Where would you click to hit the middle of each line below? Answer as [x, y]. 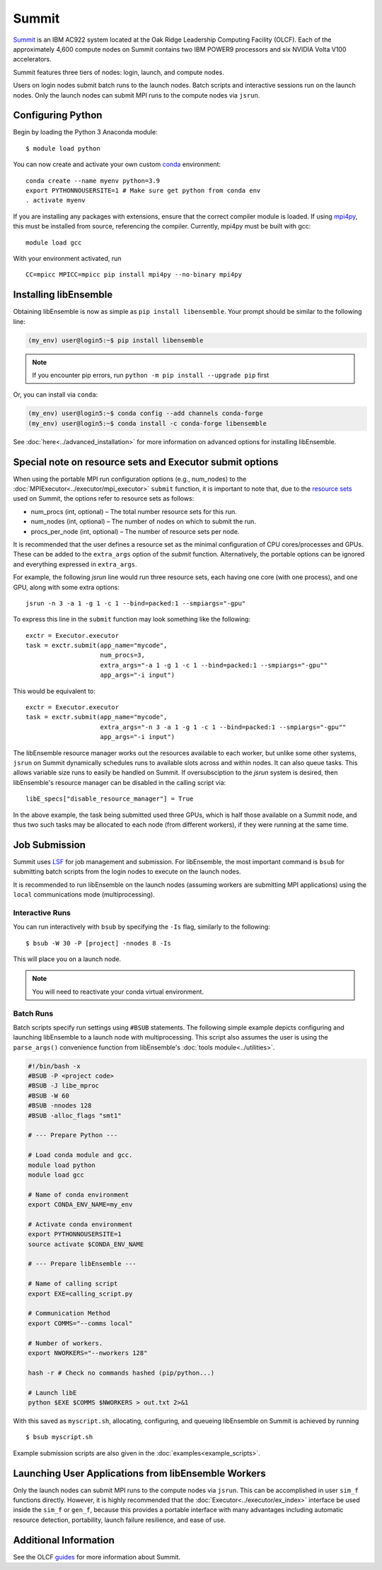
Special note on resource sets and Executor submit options [146, 462]
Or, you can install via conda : [56, 395]
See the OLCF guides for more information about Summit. [97, 1557]
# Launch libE [52, 1392]
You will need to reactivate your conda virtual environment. [118, 992]
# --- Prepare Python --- [73, 1135]
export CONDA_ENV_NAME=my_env [80, 1205]
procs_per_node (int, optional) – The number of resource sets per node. [135, 531]
